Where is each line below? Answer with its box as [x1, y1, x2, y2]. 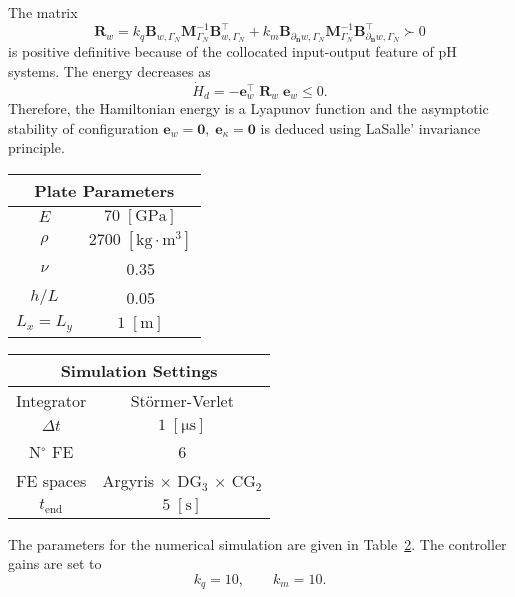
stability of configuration [8, 117, 159, 138]
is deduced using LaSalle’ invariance [260, 117, 481, 138]
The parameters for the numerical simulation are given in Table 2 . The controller [8, 533, 507, 554]
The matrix [8, 2, 78, 22]
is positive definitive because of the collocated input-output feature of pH [8, 41, 457, 62]
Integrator [16, 388, 87, 412]
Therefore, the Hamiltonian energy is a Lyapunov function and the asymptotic [8, 98, 489, 119]
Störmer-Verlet [130, 388, 234, 412]
